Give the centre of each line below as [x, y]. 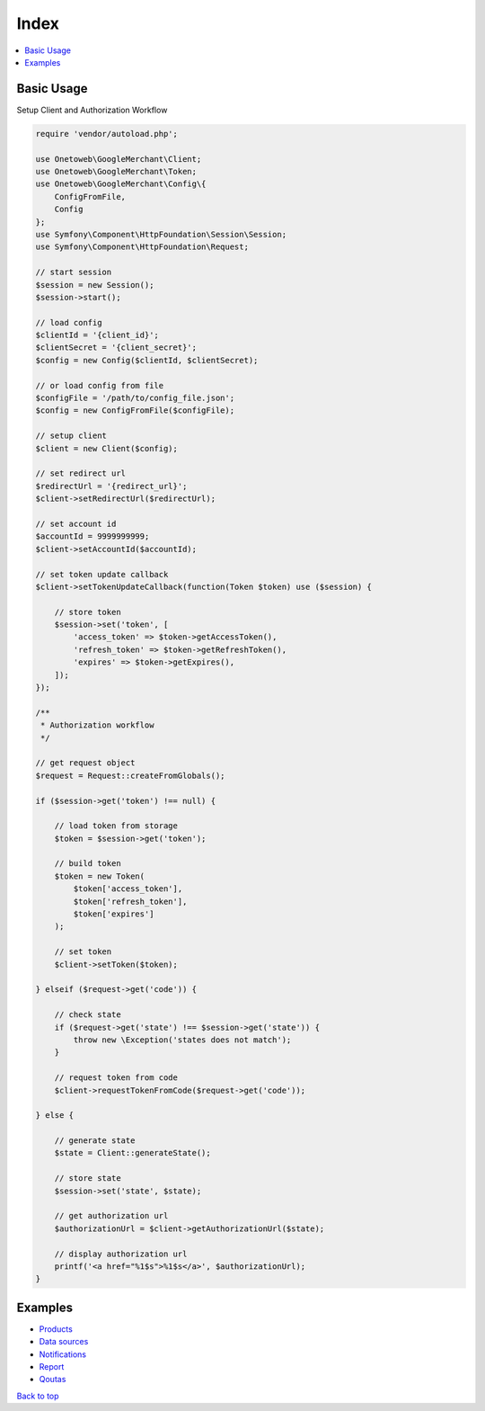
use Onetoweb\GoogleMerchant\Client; [119, 159]
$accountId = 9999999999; [93, 536]
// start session [74, 272]
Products [56, 1329]
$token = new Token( [100, 876]
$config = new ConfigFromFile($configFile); [135, 411]
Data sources [64, 1342]
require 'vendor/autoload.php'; [107, 134]
